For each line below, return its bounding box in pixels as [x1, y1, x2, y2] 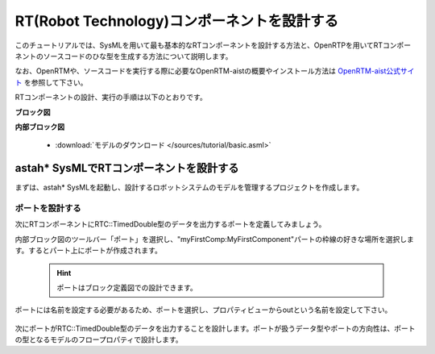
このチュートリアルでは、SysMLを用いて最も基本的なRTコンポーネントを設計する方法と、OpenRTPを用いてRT [14, 40, 383, 50]
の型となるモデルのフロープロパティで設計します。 [14, 335, 183, 344]
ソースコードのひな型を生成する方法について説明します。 [43, 51, 233, 60]
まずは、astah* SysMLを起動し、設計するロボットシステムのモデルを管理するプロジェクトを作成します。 [14, 182, 364, 193]
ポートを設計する [14, 202, 81, 214]
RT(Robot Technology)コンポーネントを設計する [14, 12, 339, 30]
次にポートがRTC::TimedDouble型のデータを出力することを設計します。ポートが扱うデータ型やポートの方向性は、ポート [14, 323, 416, 333]
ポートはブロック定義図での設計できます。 [56, 282, 197, 292]
